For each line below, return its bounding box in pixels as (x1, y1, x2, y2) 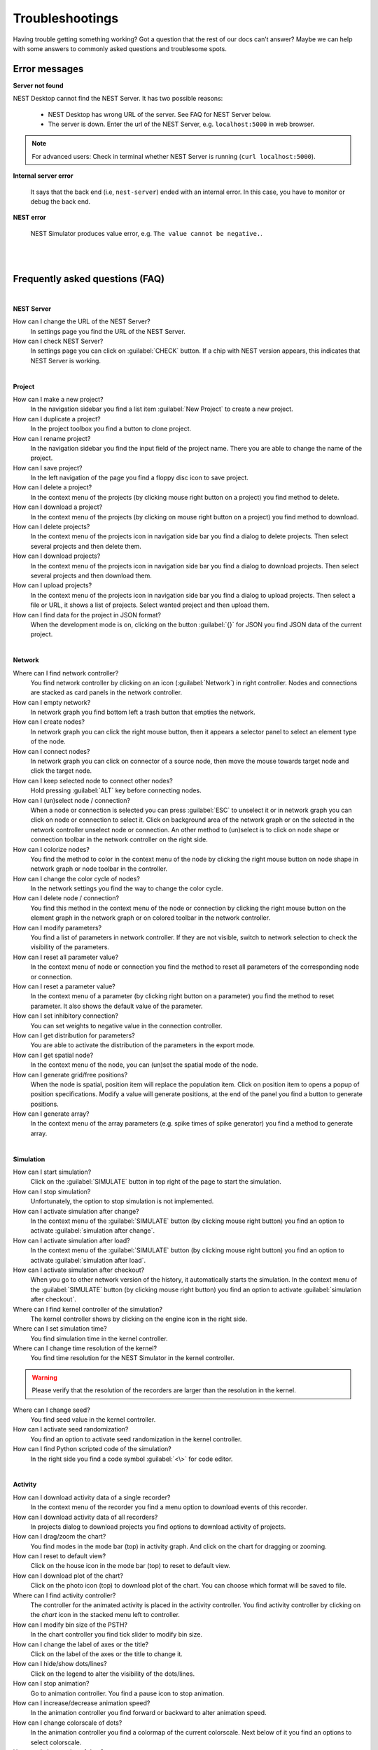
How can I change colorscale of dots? (13, 1718, 122, 1727)
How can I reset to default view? (13, 1552, 106, 1560)
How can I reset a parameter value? (13, 982, 115, 990)
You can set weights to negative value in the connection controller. (30, 1021, 223, 1030)
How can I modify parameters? (13, 923, 102, 932)
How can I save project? (13, 463, 83, 472)
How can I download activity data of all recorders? (13, 1513, 158, 1521)
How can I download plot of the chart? (13, 1571, 124, 1580)
